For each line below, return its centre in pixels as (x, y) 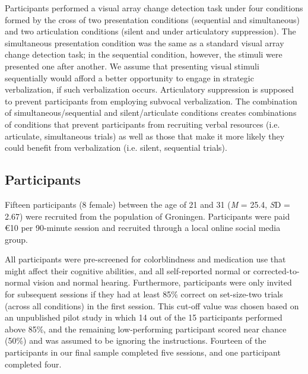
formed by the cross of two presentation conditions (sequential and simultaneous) (152, 19)
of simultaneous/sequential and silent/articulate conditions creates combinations (151, 112)
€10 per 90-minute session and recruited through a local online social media (143, 228)
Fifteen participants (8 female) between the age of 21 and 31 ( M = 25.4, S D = (147, 204)
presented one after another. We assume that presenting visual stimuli (132, 66)
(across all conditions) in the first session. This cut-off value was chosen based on (152, 305)
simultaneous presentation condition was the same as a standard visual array (145, 42)
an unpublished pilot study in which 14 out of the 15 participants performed (144, 317)
